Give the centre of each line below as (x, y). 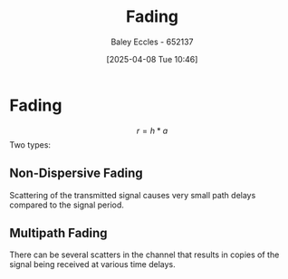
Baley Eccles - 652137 (152, 42)
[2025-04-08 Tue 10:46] (152, 59)
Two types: (30, 144)
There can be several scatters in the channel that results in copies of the (144, 255)
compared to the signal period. (67, 205)
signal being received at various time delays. (93, 265)
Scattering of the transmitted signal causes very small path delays (133, 195)
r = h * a (152, 130)
